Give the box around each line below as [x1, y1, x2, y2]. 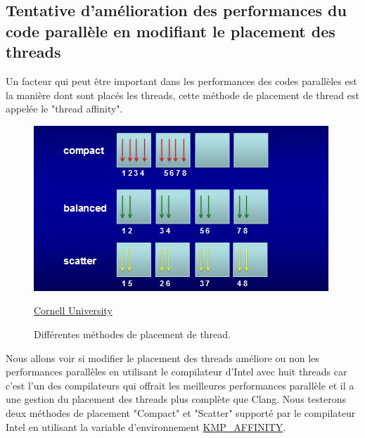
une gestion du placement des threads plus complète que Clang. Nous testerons [6, 392, 346, 406]
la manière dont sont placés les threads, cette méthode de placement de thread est [6, 87, 359, 102]
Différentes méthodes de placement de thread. [34, 326, 231, 341]
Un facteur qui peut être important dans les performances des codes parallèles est [6, 73, 357, 88]
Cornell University [34, 303, 113, 318]
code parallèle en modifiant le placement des [6, 20, 335, 41]
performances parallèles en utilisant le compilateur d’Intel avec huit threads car [6, 364, 347, 379]
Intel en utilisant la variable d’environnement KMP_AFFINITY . [6, 419, 286, 434]
